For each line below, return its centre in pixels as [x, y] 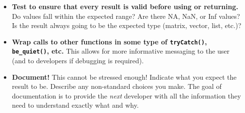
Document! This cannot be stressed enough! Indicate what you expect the [124, 77]
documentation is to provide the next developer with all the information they [126, 95]
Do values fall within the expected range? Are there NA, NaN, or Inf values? [126, 16]
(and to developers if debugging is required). [78, 61]
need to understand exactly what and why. [75, 105]
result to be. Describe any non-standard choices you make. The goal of [117, 86]
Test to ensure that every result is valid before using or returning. [125, 6]
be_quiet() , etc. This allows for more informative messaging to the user [121, 51]
